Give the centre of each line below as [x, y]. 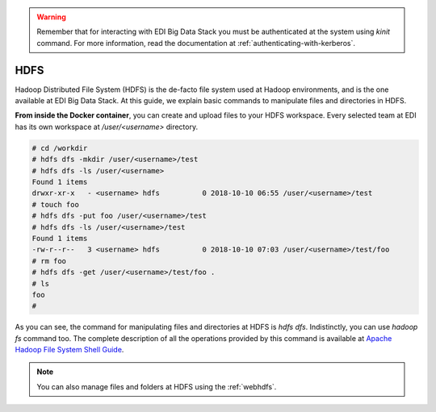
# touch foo [56, 204]
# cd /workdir [60, 148]
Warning [51, 17]
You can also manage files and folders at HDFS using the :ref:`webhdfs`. [157, 386]
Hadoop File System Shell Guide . [69, 350]
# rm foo [49, 261]
